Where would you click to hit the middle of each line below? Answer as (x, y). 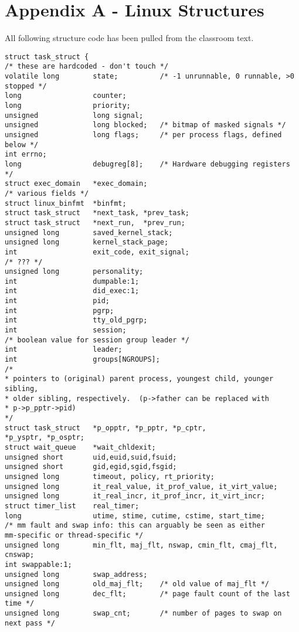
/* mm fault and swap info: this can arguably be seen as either (135, 526)
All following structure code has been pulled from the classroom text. (129, 38)
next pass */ (30, 623)
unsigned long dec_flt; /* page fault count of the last (147, 594)
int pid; (57, 301)
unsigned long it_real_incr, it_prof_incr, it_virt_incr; (135, 496)
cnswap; (20, 555)
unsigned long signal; (74, 115)
